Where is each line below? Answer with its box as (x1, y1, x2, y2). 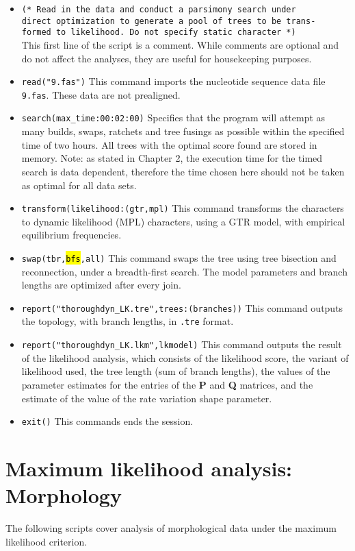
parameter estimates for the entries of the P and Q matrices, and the (21, 377, 313, 391)
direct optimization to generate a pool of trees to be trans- (21, 16, 316, 26)
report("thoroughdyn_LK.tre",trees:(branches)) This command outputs (21, 300, 343, 315)
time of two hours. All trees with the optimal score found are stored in (21, 137, 317, 151)
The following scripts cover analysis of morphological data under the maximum (5, 521, 337, 535)
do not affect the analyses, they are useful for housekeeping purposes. (21, 51, 312, 65)
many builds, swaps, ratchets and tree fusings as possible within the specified (21, 124, 345, 138)
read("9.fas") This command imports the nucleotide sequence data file (21, 74, 326, 88)
